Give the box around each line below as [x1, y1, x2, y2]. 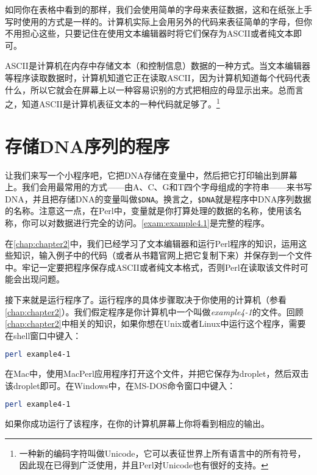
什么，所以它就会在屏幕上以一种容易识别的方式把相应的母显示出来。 [5, 83, 278, 96]
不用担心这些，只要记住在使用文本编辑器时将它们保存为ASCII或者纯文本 [5, 27, 293, 40]
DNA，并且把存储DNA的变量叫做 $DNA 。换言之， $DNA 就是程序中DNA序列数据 [5, 192, 312, 205]
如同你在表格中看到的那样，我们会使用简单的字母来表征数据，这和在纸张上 [5, 3, 304, 15]
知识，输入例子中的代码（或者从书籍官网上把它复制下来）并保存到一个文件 [13, 249, 312, 262]
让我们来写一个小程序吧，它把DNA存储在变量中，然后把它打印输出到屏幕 [5, 168, 297, 181]
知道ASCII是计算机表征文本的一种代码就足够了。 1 [21, 96, 220, 110]
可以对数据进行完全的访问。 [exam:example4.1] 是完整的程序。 [30, 216, 269, 229]
